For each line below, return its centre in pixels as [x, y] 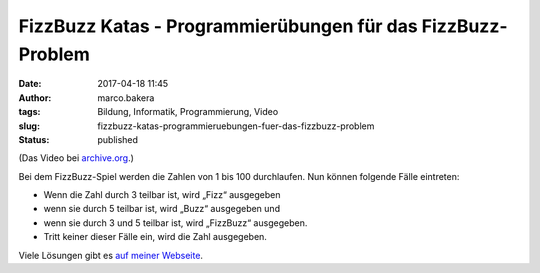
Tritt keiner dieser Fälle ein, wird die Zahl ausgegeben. [155, 237]
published [118, 139]
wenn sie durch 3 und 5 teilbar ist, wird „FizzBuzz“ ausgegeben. [175, 222]
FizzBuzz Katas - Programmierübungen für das [218, 26]
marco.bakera [126, 97]
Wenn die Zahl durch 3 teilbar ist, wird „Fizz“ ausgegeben [162, 195]
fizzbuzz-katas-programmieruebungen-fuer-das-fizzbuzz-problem [236, 126]
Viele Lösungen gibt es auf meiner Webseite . [111, 255]
